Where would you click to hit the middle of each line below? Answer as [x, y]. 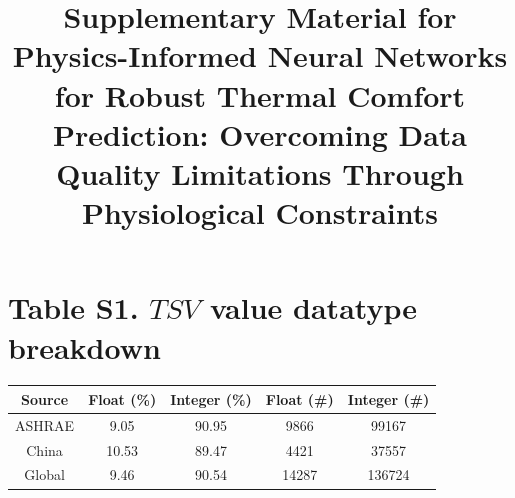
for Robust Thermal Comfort [260, 94]
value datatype [313, 307]
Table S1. [73, 307]
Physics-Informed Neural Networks [260, 55]
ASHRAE [45, 424]
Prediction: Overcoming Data [260, 133]
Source [45, 398]
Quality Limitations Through [260, 172]
